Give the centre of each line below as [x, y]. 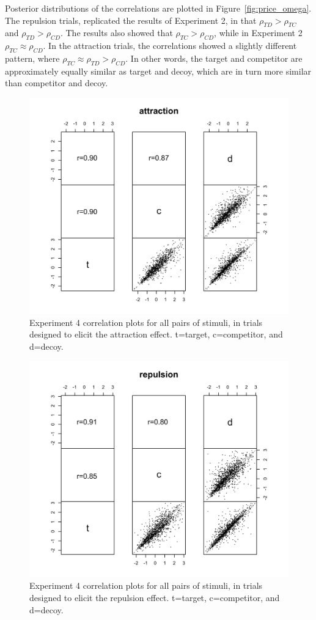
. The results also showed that [116, 33]
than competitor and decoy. [57, 83]
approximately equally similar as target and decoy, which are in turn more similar [158, 71]
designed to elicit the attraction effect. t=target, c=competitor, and [156, 334]
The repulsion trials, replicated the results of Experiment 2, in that [131, 20]
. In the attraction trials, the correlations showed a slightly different [170, 46]
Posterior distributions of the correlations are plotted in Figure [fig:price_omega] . [158, 8]
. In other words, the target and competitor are [214, 58]
